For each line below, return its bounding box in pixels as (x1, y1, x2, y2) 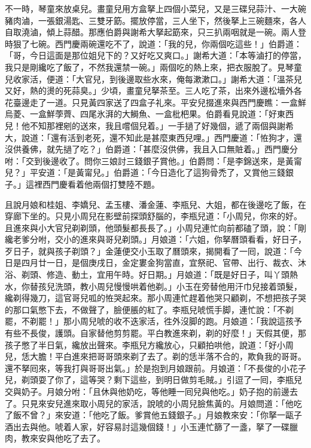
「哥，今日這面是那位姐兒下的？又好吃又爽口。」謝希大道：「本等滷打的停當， (5, 49, 306, 62)
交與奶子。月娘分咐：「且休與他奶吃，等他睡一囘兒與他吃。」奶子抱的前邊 (5, 385, 289, 397)
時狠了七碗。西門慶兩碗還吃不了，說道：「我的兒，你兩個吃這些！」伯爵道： (5, 37, 302, 50)
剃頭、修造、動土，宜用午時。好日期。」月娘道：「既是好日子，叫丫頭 (21, 268, 289, 281)
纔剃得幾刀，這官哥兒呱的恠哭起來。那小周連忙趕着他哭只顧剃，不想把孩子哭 (5, 291, 306, 304)
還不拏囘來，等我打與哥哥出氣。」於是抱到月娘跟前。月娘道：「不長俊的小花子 (5, 361, 306, 374)
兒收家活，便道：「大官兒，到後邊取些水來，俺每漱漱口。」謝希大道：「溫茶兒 (5, 72, 302, 85)
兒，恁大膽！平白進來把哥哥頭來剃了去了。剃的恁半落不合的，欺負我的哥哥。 (5, 350, 306, 363)
